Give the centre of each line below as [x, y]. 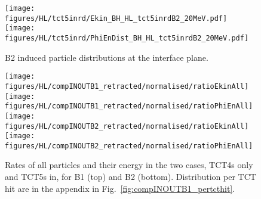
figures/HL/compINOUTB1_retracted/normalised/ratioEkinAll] [127, 86]
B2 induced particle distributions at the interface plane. [107, 57]
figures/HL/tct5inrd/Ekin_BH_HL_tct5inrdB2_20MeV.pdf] [116, 18]
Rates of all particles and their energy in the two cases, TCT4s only [129, 165]
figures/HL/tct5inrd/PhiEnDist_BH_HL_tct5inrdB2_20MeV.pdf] [127, 38]
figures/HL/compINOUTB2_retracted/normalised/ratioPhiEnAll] [129, 146]
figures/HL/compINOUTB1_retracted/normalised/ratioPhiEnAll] [129, 106]
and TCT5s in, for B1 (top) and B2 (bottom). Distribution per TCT [130, 177]
